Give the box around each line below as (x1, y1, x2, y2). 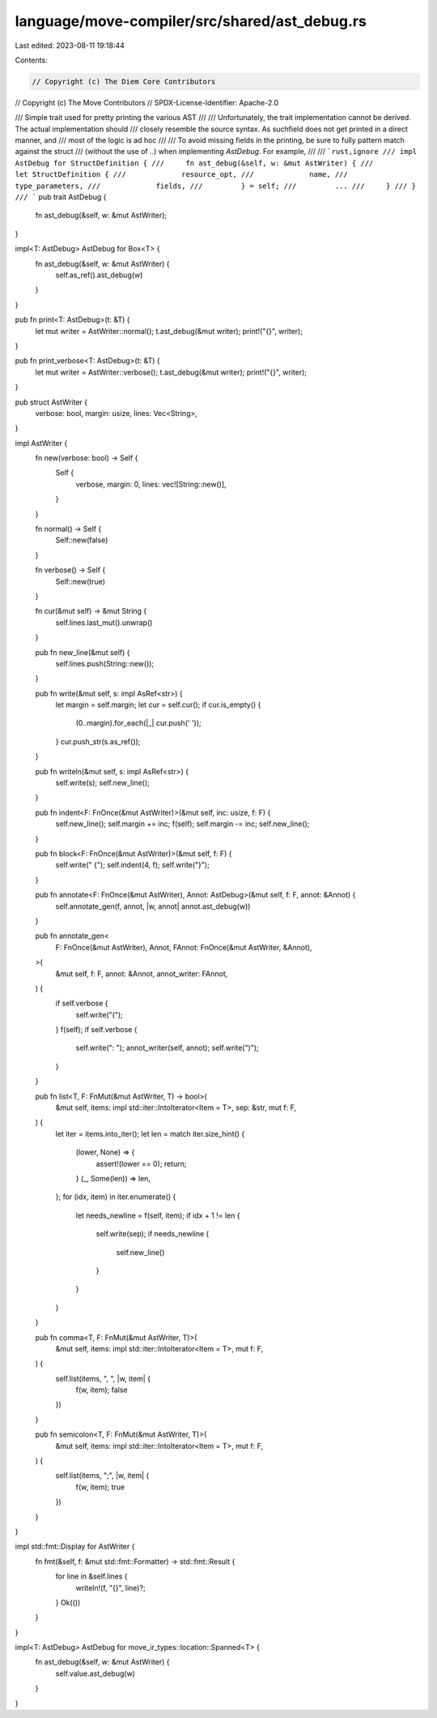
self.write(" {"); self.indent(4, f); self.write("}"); (55, 860, 210, 870)
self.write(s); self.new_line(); (55, 778, 150, 788)
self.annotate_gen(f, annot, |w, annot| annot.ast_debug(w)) (55, 901, 251, 911)
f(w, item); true (75, 1482, 125, 1492)
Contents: (15, 55, 48, 65)
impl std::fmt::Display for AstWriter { (15, 1541, 135, 1552)
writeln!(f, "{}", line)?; (75, 1583, 146, 1592)
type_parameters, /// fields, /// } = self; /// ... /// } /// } (15, 181, 417, 191)
